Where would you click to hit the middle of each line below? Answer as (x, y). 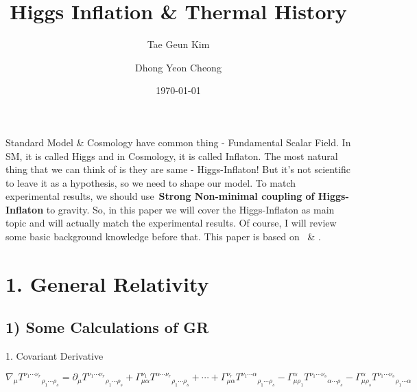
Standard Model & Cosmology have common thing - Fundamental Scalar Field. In (178, 142)
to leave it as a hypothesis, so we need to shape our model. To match (151, 182)
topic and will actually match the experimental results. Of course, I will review (171, 223)
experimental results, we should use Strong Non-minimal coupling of (160, 196)
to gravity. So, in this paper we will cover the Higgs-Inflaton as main (190, 209)
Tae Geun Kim (178, 44)
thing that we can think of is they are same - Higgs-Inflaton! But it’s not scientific (178, 169)
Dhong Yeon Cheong (178, 67)
